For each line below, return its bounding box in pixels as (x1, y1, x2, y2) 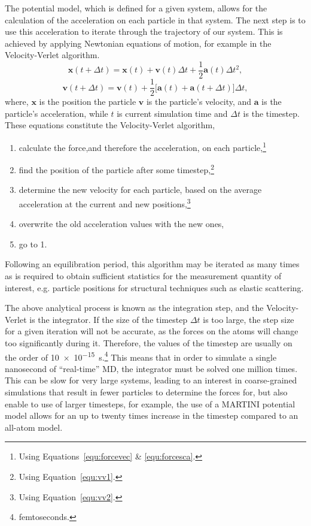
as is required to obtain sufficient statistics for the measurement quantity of (5, 270, 282, 282)
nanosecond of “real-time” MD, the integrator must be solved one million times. (5, 362, 298, 374)
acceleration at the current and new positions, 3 (19, 195, 191, 210)
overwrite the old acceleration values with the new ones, (19, 217, 224, 230)
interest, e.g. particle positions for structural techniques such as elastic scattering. (5, 281, 304, 294)
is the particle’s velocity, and (146, 95, 252, 108)
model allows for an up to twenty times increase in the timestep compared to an (5, 409, 298, 422)
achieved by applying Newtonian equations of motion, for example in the (5, 37, 272, 49)
